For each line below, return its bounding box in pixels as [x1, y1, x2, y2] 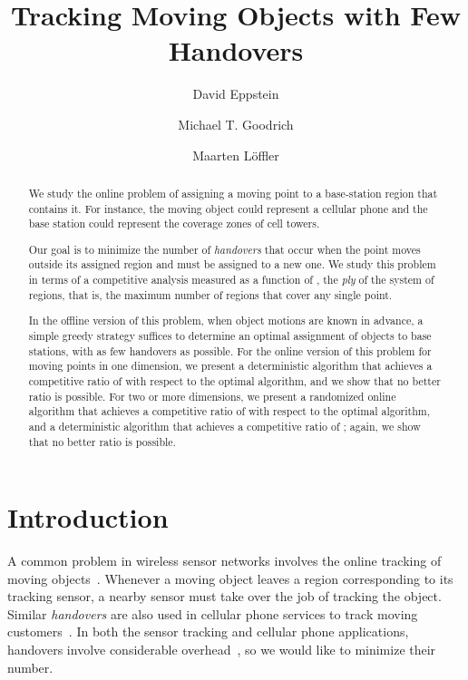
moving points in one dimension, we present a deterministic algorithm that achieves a [28, 358, 433, 374]
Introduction [7, 499, 169, 536]
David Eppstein [192, 84, 279, 103]
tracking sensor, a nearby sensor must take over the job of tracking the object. [7, 587, 442, 606]
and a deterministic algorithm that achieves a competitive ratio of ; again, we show [28, 418, 421, 433]
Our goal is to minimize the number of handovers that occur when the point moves [28, 241, 421, 257]
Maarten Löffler [192, 145, 279, 164]
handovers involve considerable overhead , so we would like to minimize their [7, 640, 436, 659]
